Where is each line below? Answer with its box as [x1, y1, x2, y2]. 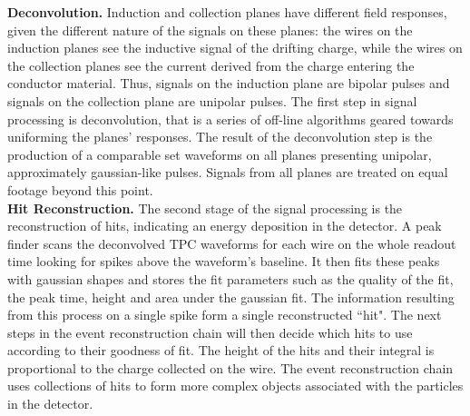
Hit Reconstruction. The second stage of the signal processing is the [7, 198, 403, 217]
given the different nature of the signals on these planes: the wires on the [7, 20, 413, 39]
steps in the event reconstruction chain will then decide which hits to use [7, 322, 413, 342]
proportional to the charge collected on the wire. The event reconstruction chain [7, 358, 454, 377]
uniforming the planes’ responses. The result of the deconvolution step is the [7, 127, 433, 146]
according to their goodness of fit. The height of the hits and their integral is [7, 341, 435, 360]
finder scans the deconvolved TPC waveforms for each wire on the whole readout [7, 233, 456, 253]
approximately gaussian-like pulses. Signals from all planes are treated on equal [7, 163, 448, 182]
